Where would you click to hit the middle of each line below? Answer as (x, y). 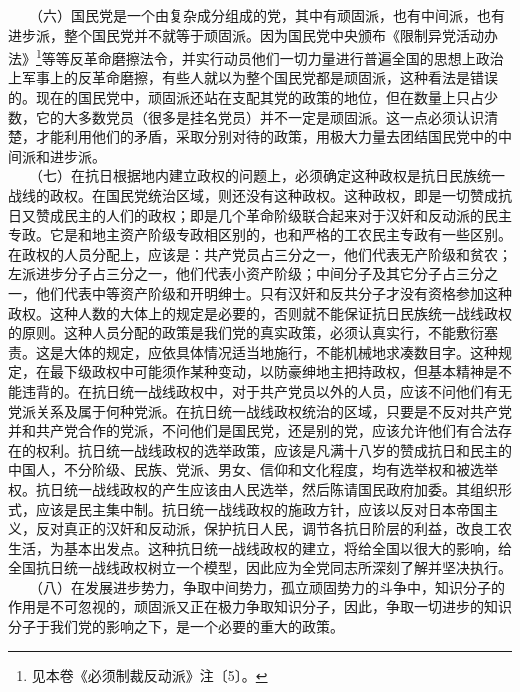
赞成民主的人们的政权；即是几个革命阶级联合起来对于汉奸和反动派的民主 (273, 214)
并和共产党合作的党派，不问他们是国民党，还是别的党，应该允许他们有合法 (253, 430)
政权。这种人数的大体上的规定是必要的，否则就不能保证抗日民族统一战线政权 (260, 312)
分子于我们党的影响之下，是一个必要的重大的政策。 (176, 626)
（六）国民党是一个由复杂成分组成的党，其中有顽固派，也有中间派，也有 (270, 15)
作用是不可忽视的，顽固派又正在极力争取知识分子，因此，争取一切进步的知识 (260, 606)
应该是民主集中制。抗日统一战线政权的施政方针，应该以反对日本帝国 (259, 508)
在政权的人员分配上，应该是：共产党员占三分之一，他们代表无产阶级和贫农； (260, 253)
